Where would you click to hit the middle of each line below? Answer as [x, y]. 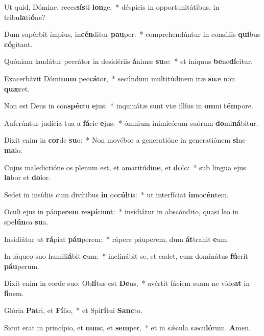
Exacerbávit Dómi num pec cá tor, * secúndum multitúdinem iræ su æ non [120, 78]
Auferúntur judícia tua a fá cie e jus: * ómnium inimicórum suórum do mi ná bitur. [131, 122]
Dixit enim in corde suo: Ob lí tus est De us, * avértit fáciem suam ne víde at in [127, 283]
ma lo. [14, 150]
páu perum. [22, 266]
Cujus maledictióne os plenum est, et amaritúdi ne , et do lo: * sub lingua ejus [125, 167]
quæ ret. [17, 88]
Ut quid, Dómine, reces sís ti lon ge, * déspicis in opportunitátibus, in [112, 7]
